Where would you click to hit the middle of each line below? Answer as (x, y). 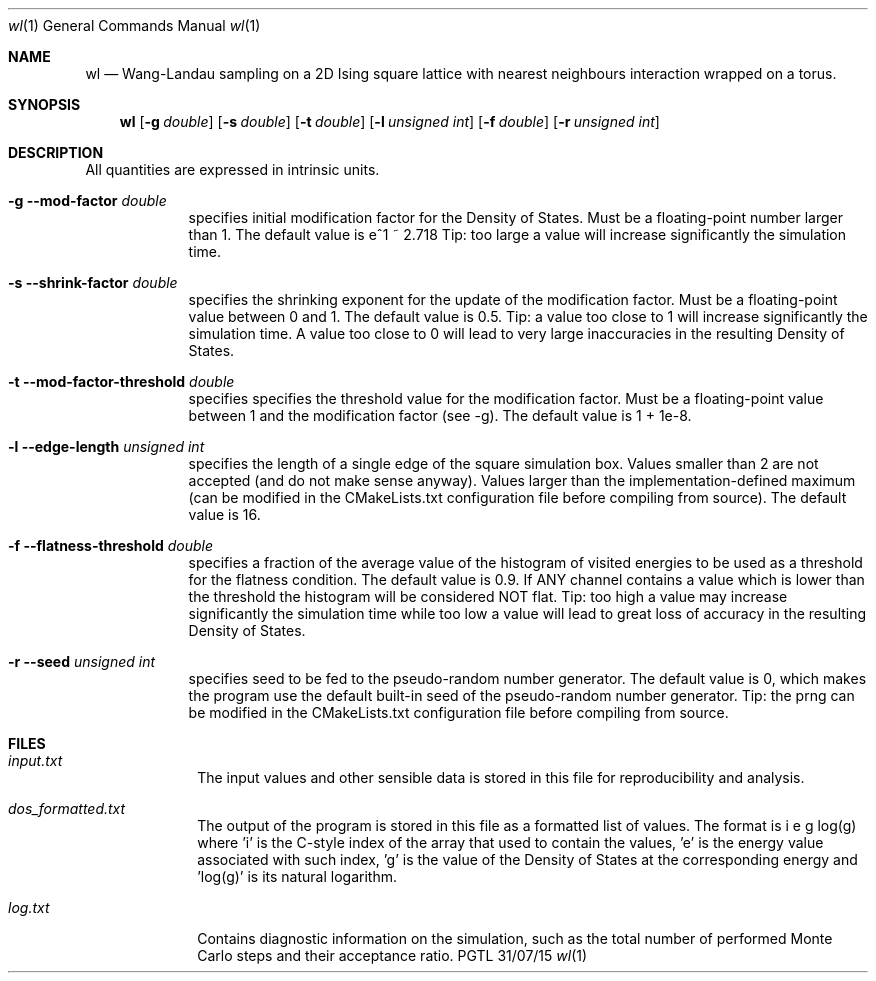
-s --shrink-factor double (93, 282)
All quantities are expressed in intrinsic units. (232, 169)
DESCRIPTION (56, 152)
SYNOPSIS (44, 104)
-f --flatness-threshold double (111, 545)
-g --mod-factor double (87, 200)
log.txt (29, 907)
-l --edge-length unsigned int (106, 446)
